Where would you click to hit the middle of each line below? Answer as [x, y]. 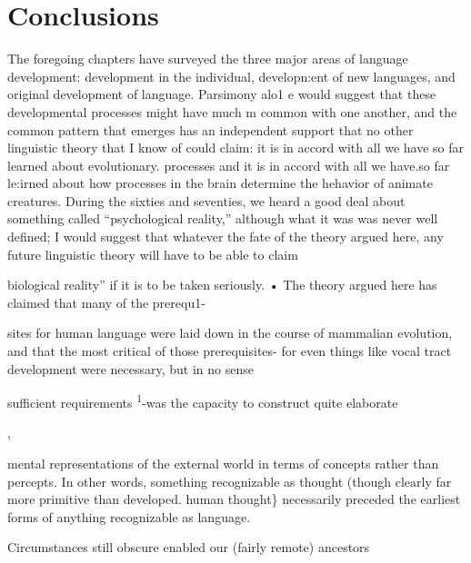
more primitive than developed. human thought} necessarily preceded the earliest [234, 499]
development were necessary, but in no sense [131, 368]
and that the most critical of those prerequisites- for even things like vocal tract [230, 351]
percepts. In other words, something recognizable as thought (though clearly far [230, 481]
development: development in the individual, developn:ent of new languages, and [231, 76]
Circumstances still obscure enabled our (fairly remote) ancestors [189, 547]
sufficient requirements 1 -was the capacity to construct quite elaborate [203, 401]
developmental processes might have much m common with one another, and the [232, 111]
